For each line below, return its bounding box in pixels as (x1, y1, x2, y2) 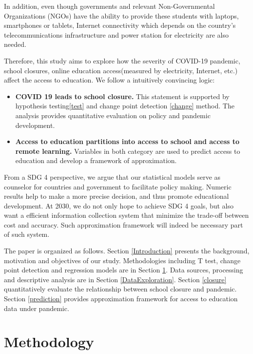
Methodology (4, 332, 94, 352)
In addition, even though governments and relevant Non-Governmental (4, 1, 215, 11)
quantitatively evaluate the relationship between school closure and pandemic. (4, 284, 237, 294)
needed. (4, 39, 26, 49)
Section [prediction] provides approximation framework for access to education (4, 293, 238, 304)
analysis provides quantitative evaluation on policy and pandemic (15, 110, 211, 120)
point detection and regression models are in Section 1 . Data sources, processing (4, 265, 243, 275)
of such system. (4, 229, 50, 239)
